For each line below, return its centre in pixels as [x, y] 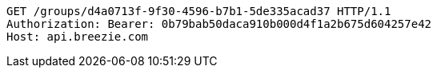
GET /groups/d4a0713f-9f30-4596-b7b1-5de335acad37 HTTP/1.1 [199, 11]
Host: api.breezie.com [78, 37]
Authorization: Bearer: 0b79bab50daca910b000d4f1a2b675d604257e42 [219, 24]
